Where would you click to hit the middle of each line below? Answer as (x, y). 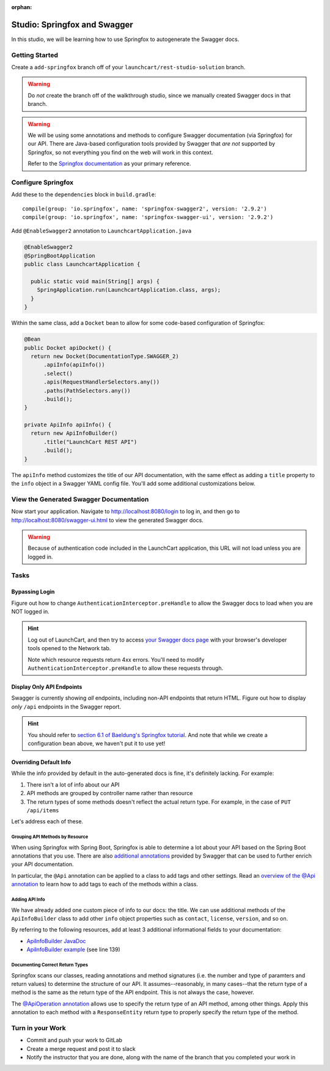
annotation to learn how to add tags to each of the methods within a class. (105, 884)
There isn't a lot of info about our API (73, 784)
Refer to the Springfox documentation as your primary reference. (109, 164)
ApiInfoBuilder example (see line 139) (73, 950)
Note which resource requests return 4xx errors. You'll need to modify (116, 659)
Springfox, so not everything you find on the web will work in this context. (120, 152)
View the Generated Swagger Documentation (80, 499)
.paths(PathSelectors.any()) (87, 391)
